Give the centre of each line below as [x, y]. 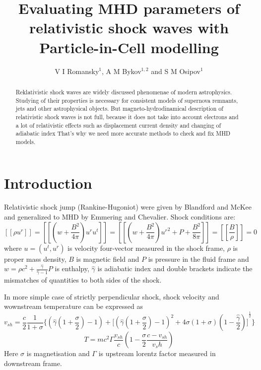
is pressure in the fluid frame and [198, 259]
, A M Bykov [122, 71]
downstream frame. [33, 363]
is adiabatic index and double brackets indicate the [175, 268]
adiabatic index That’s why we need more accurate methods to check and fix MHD [123, 133]
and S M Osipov [176, 71]
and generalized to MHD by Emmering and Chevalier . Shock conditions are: [120, 217]
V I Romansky [77, 71]
